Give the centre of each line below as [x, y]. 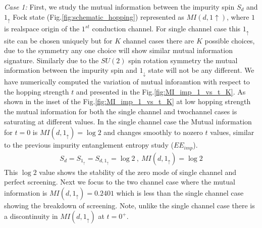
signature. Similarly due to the [51, 60]
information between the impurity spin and [71, 70]
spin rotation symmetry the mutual [183, 60]
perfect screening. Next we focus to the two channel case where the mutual [120, 182]
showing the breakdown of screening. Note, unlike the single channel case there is [129, 205]
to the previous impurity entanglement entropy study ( [89, 145]
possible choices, [230, 40]
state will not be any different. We [201, 70]
